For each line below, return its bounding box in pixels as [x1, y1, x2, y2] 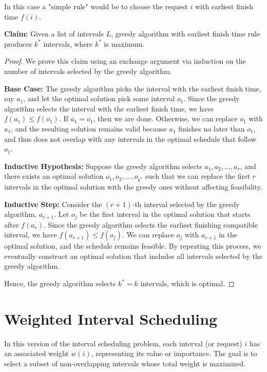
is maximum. [104, 38, 145, 49]
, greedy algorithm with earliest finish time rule [111, 28, 260, 39]
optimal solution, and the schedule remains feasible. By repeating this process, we [4, 240, 261, 251]
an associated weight [4, 348, 69, 359]
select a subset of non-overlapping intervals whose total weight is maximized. [4, 358, 245, 368]
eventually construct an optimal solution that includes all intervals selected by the [4, 250, 262, 261]
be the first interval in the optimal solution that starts [80, 209, 251, 219]
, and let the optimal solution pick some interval [23, 93, 175, 104]
